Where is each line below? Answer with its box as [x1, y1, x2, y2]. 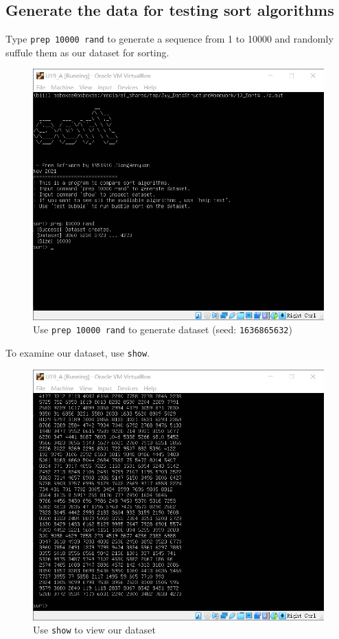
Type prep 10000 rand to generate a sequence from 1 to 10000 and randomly [5, 32, 334, 46]
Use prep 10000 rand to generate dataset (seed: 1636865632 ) [33, 322, 292, 337]
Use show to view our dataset [33, 623, 156, 637]
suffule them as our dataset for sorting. [5, 45, 169, 59]
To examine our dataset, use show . [5, 345, 150, 359]
